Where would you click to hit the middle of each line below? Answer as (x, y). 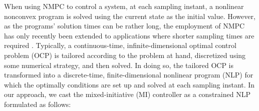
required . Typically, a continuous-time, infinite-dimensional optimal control (120, 45)
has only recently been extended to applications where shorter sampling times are (129, 35)
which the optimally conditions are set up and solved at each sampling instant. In (129, 84)
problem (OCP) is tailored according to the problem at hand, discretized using (125, 55)
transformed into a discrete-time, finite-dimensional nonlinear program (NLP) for (129, 75)
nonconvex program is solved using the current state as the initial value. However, (130, 16)
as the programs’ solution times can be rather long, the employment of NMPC (124, 26)
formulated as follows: (38, 104)
